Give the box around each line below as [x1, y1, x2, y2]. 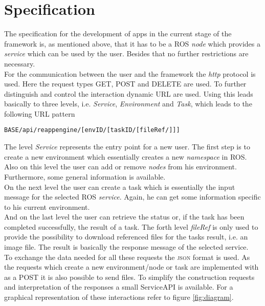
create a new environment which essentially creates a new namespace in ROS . [4, 151, 247, 162]
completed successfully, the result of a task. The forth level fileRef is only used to [4, 221, 258, 232]
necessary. [4, 58, 35, 69]
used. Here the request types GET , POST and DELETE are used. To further [4, 78, 247, 89]
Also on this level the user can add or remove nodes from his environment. [4, 161, 237, 172]
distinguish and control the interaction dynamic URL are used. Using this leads [4, 88, 253, 99]
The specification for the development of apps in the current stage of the [4, 28, 232, 39]
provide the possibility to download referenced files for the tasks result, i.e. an [4, 231, 248, 242]
